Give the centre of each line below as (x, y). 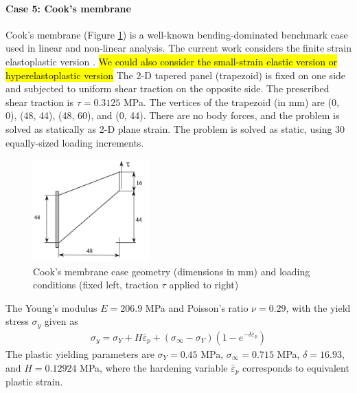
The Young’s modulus (51, 307)
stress (17, 321)
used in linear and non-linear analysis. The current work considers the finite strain (178, 48)
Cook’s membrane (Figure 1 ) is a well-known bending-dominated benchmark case (177, 34)
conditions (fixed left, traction (96, 285)
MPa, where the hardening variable (154, 367)
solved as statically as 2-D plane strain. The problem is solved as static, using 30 (175, 128)
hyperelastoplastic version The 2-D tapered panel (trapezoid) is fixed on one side (176, 75)
